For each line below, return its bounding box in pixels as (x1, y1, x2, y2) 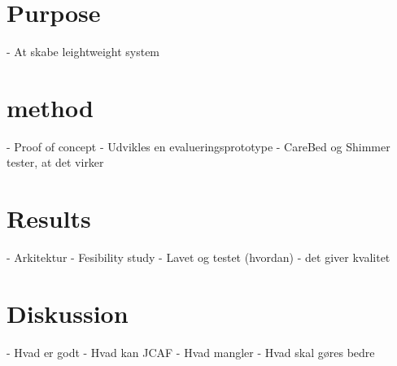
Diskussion (7, 296, 129, 329)
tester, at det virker (7, 154, 104, 171)
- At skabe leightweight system (7, 43, 160, 60)
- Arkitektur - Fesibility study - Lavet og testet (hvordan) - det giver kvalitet (7, 249, 390, 266)
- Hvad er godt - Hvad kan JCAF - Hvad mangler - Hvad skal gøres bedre (7, 343, 375, 360)
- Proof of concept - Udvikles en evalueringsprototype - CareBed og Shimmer (7, 137, 390, 155)
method (7, 90, 94, 124)
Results (7, 202, 91, 235)
